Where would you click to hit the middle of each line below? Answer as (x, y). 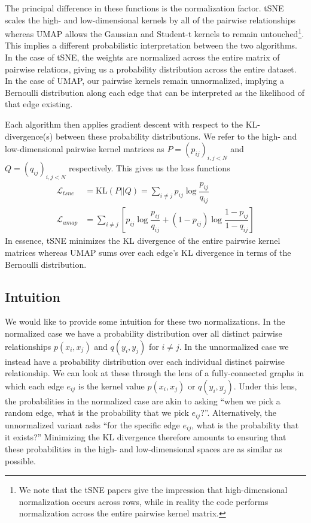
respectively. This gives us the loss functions (149, 167)
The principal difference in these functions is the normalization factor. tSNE (144, 8)
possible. (20, 460)
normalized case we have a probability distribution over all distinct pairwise (144, 333)
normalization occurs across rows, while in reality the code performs (144, 501)
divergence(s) (29, 136)
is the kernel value (111, 386)
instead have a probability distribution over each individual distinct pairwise (145, 361)
